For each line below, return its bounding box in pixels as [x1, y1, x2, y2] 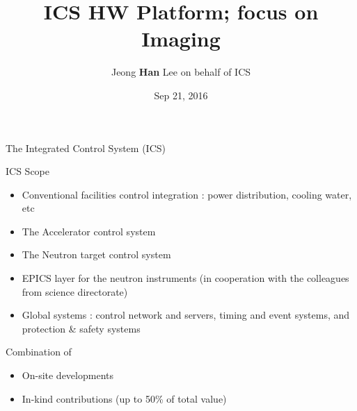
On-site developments [22, 368, 113, 383]
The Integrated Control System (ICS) [6, 140, 166, 155]
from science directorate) [22, 284, 128, 299]
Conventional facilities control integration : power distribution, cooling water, [22, 187, 352, 201]
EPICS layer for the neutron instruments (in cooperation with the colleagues [22, 271, 349, 285]
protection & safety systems [22, 321, 141, 335]
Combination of [6, 344, 72, 359]
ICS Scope [6, 164, 49, 178]
